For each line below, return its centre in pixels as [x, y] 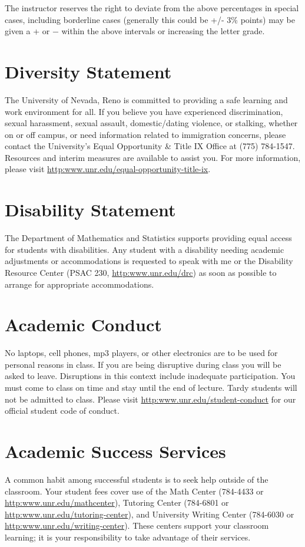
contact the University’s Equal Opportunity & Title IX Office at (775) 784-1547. [150, 146]
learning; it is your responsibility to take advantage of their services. [128, 537]
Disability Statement [90, 210]
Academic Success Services [115, 451]
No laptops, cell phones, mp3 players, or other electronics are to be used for [141, 353]
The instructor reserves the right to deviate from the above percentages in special [152, 8]
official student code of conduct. [62, 411]
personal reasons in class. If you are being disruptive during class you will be [143, 364]
